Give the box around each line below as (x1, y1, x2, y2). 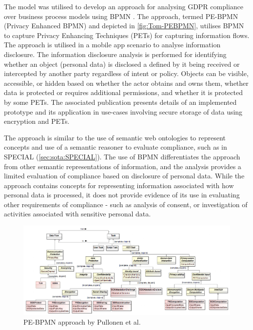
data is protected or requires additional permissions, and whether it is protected (4, 87, 243, 97)
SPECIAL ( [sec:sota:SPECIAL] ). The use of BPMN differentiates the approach (4, 151, 240, 161)
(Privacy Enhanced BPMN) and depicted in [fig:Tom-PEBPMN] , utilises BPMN (4, 20, 244, 31)
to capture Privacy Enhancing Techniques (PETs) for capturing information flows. (4, 30, 250, 40)
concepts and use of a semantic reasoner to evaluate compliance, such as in (4, 142, 227, 152)
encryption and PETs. (4, 116, 70, 126)
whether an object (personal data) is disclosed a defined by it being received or (4, 58, 240, 69)
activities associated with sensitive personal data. (4, 209, 151, 219)
